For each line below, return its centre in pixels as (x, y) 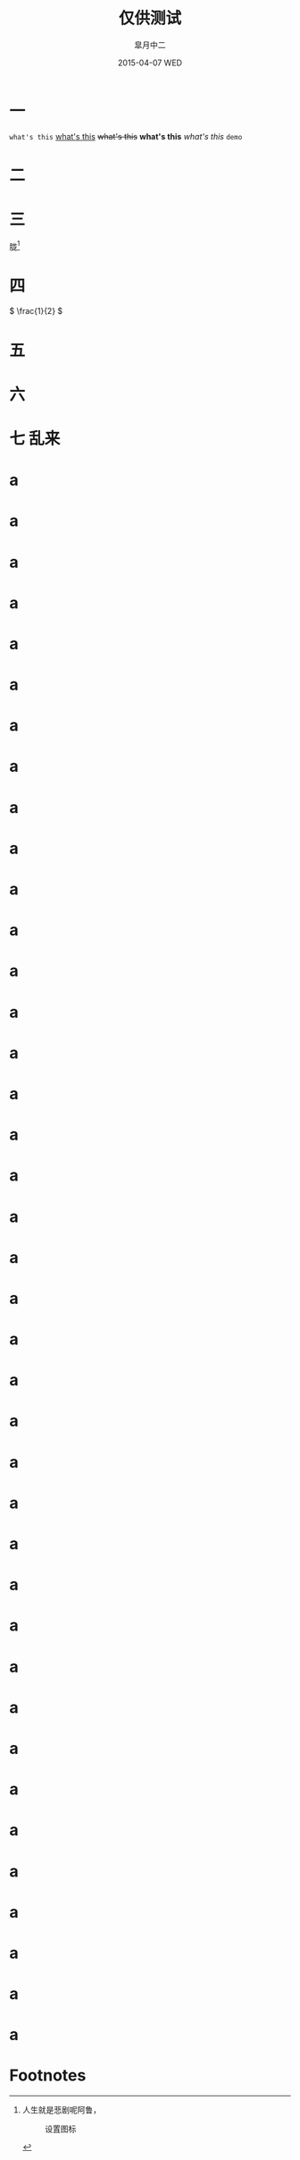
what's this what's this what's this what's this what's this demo (126, 136)
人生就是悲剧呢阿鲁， (61, 2110)
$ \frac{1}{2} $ (36, 311)
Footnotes (48, 2075)
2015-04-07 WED (150, 63)
